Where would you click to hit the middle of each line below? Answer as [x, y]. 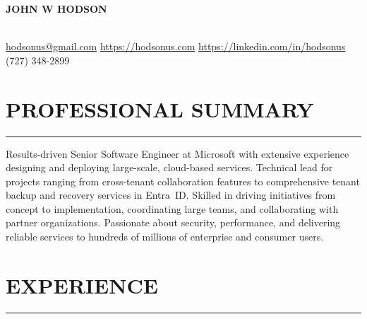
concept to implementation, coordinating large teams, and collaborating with [172, 208]
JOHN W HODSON [56, 8]
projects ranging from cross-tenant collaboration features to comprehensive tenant [183, 181]
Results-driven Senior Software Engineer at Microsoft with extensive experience [178, 153]
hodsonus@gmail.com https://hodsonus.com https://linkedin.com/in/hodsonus [176, 46]
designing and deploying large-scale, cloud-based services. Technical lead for [169, 167]
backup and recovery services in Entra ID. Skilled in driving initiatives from [171, 195]
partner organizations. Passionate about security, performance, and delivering [173, 222]
